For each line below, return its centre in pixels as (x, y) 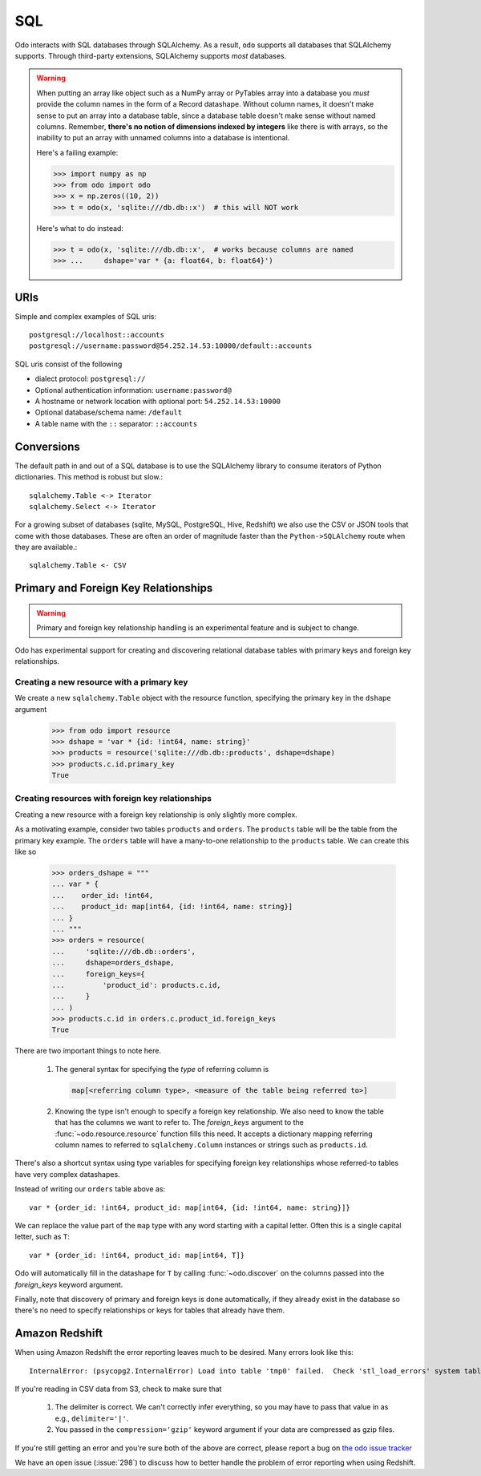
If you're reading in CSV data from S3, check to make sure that (118, 1389)
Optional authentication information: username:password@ (133, 390)
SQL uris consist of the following (69, 364)
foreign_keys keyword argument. (69, 1284)
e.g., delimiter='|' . (92, 1418)
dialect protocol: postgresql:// (90, 379)
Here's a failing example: (77, 152)
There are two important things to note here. (88, 1051)
